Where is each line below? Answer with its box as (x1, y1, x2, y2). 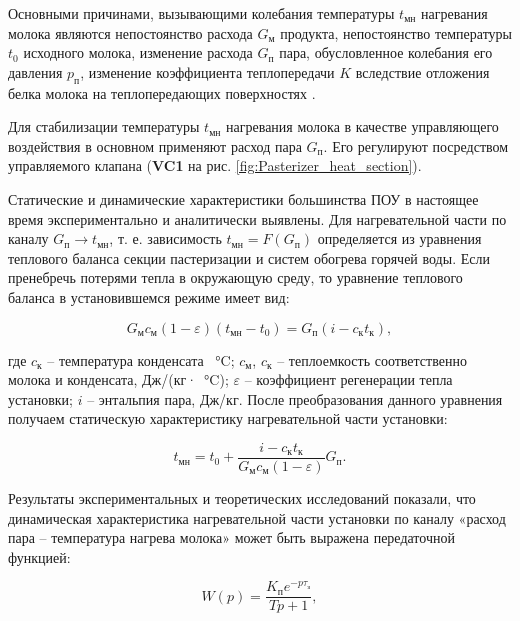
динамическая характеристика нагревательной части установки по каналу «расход (8, 507, 506, 528)
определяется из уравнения (317, 228, 482, 249)
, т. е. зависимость (109, 228, 222, 249)
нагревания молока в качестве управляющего (226, 116, 499, 137)
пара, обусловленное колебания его (279, 42, 493, 63)
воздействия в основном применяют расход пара (8, 135, 302, 156)
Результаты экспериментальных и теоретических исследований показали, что (8, 487, 476, 508)
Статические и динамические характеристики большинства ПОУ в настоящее (8, 188, 479, 209)
